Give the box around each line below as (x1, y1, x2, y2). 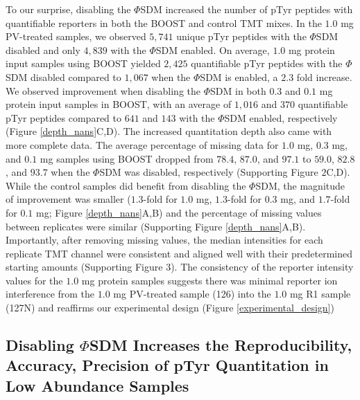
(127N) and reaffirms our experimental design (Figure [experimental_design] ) (6, 300, 334, 315)
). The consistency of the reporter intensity (171, 260, 354, 274)
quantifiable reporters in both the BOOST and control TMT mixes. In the (6, 15, 322, 30)
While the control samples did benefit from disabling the (6, 178, 246, 192)
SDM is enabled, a (200, 69, 278, 84)
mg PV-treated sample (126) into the (113, 287, 271, 301)
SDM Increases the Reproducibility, (89, 334, 352, 356)
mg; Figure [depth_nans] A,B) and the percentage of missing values (36, 205, 322, 219)
